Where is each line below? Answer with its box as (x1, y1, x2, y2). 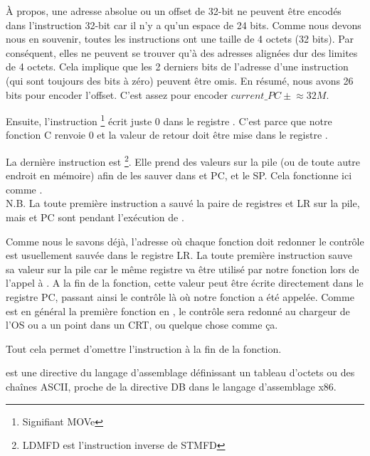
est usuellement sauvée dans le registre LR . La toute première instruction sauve (6, 248, 352, 263)
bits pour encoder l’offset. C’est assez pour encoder (6, 87, 228, 102)
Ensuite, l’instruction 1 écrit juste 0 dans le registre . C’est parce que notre (6, 112, 332, 128)
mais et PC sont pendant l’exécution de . (6, 210, 184, 225)
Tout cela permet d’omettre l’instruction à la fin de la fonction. (6, 341, 282, 356)
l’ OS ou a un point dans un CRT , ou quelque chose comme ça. (6, 317, 278, 332)
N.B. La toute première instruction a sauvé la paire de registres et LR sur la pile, (6, 196, 360, 211)
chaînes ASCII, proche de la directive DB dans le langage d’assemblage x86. (6, 378, 337, 393)
